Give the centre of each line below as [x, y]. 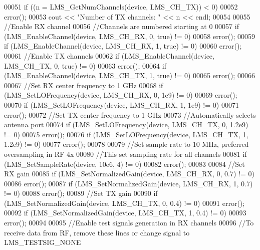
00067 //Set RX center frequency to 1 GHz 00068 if [84, 85]
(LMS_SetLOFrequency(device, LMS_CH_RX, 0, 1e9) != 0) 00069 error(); [121, 95]
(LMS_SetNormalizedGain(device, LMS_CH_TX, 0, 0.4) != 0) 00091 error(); [124, 203]
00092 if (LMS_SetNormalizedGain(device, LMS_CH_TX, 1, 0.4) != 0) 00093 [125, 213]
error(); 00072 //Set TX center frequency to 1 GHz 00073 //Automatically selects [130, 114]
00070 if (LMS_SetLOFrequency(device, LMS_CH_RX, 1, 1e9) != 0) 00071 [121, 104]
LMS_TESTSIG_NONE [43, 242]
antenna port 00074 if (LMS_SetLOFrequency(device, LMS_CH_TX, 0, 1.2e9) [126, 124]
